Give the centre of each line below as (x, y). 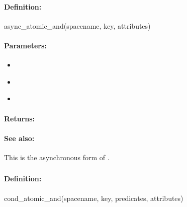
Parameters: (25, 45)
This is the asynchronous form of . (57, 157)
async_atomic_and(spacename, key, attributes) (77, 25)
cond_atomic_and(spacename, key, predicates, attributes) (94, 198)
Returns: (20, 118)
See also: (19, 138)
